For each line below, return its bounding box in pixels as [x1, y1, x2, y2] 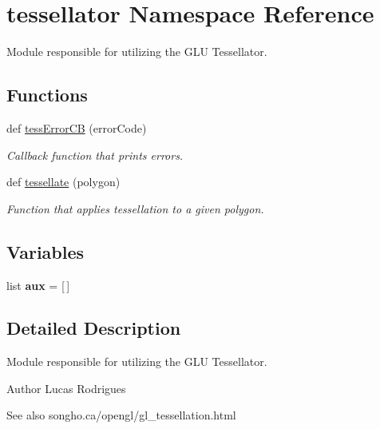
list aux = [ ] [6, 276, 70, 293]
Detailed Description [6, 316, 181, 340]
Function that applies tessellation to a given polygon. [6, 200, 264, 216]
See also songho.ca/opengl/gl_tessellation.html [6, 407, 236, 423]
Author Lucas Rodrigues [6, 379, 126, 396]
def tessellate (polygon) [6, 173, 121, 190]
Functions [6, 82, 88, 107]
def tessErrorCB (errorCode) [6, 119, 147, 136]
